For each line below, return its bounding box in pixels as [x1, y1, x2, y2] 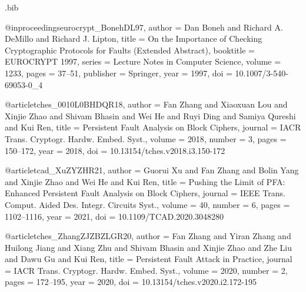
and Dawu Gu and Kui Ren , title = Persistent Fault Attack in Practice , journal [5, 253, 292, 265]
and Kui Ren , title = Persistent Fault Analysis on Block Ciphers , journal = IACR [5, 121, 301, 133]
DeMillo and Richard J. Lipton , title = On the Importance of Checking [5, 32, 262, 45]
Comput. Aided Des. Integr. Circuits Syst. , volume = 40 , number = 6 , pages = [5, 198, 290, 210]
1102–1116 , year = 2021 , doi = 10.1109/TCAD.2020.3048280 [5, 210, 224, 222]
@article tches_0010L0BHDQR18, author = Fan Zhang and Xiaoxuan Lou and [5, 98, 288, 110]
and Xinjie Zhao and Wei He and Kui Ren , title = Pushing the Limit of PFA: [5, 175, 285, 187]
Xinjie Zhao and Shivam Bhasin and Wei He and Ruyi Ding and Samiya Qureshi [5, 109, 296, 122]
